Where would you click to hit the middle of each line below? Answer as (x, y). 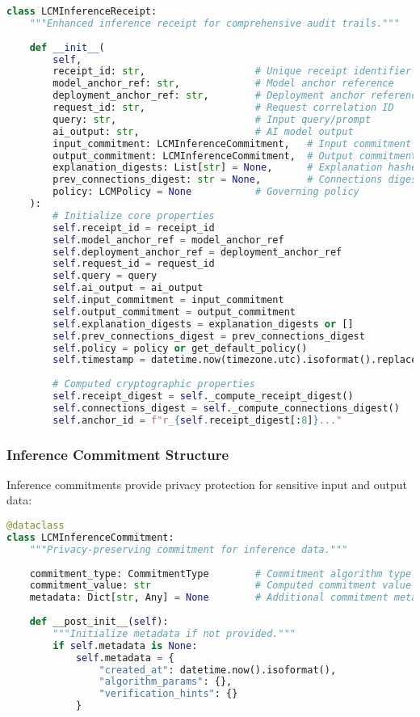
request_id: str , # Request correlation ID (223, 108)
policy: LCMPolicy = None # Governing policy (206, 192)
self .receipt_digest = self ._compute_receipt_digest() (203, 396)
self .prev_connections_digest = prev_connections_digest (209, 336)
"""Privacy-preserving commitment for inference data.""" (189, 549)
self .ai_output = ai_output (128, 288)
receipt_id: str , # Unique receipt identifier (232, 72)
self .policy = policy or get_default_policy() (180, 348)
